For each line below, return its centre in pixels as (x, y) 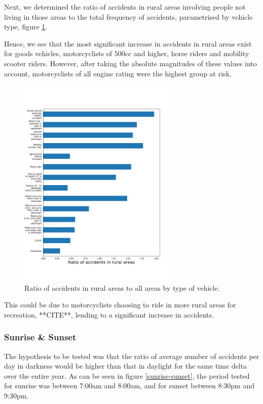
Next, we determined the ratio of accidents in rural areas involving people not (125, 7)
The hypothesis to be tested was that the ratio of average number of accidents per (132, 356)
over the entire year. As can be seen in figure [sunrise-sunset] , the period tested (127, 375)
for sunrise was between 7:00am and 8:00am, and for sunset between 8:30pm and (129, 386)
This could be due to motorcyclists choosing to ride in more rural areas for (120, 305)
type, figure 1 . (26, 27)
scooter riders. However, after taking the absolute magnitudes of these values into (130, 63)
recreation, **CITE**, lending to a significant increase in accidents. (109, 314)
